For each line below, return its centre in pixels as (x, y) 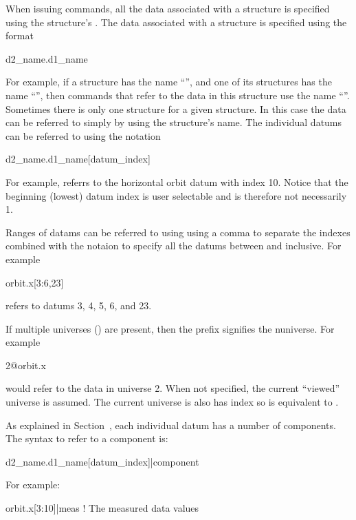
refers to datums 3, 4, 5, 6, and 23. (79, 305)
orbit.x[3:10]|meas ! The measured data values (102, 508)
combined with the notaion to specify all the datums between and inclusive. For (174, 246)
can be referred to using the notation (83, 135)
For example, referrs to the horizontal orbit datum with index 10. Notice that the (177, 181)
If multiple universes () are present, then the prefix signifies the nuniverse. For (170, 328)
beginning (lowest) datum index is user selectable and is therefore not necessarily (176, 195)
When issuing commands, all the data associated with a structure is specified (168, 8)
